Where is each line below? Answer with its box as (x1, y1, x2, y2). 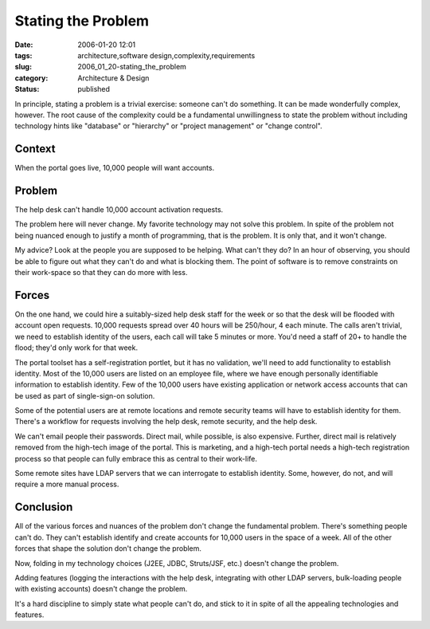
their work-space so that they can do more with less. (14, 268, 188, 277)
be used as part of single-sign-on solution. (14, 391, 155, 400)
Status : (14, 85, 40, 94)
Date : (14, 40, 33, 49)
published (77, 85, 111, 94)
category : (14, 73, 49, 83)
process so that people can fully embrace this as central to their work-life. (14, 454, 258, 463)
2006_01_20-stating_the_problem (77, 62, 187, 72)
